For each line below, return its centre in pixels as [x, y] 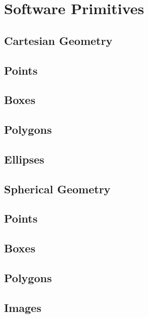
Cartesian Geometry [58, 40]
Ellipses [24, 159]
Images [23, 307]
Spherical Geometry [57, 189]
